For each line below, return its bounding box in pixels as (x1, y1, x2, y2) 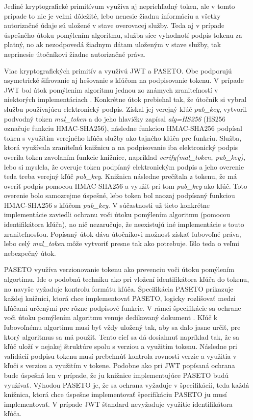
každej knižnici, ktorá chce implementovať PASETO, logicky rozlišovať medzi (4, 293, 236, 303)
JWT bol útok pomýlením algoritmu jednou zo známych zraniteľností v (4, 84, 218, 95)
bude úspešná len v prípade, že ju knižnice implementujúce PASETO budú (4, 370, 228, 380)
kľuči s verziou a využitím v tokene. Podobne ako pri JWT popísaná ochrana (4, 360, 235, 371)
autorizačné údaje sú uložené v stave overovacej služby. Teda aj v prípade (4, 20, 225, 30)
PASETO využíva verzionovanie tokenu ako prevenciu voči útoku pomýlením (4, 264, 234, 274)
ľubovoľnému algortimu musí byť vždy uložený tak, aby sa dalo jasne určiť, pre (4, 322, 241, 332)
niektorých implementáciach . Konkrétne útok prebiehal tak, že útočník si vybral (4, 94, 247, 104)
